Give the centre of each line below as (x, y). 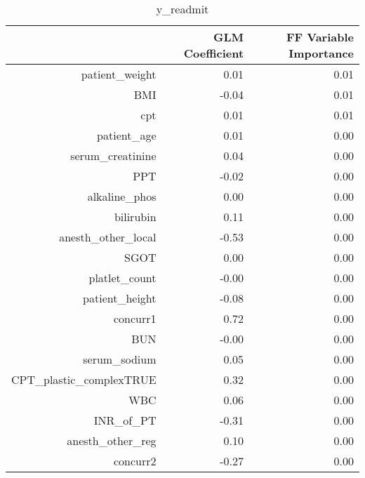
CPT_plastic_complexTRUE (84, 379)
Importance (321, 53)
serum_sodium (120, 359)
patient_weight (119, 74)
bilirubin (135, 217)
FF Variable (320, 37)
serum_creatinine (113, 155)
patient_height (120, 298)
